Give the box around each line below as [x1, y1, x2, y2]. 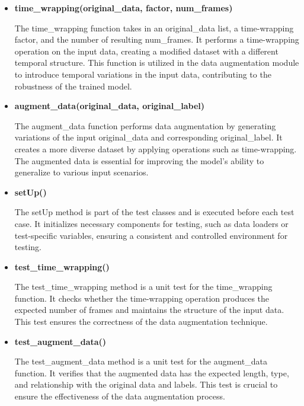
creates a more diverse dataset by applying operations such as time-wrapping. [14, 142, 297, 155]
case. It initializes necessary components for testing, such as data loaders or [14, 217, 289, 229]
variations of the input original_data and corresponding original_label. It [14, 131, 283, 143]
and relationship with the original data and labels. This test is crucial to [14, 378, 278, 391]
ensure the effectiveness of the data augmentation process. [14, 390, 225, 402]
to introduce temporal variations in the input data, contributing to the [14, 68, 271, 80]
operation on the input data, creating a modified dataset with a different [14, 44, 279, 57]
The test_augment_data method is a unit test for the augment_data [14, 355, 267, 367]
